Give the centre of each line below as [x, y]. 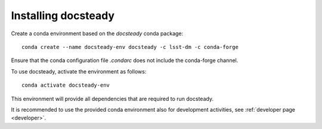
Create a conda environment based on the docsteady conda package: [97, 33]
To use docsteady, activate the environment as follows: [79, 71]
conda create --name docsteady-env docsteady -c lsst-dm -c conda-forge [130, 47]
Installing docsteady [63, 16]
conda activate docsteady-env [66, 85]
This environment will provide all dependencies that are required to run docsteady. [112, 99]
